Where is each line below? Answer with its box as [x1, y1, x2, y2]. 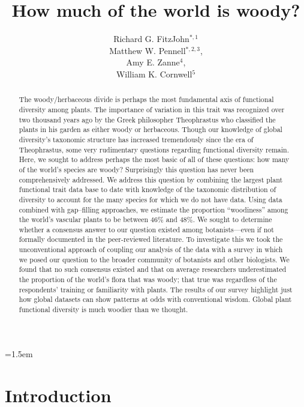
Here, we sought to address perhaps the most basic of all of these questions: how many [19, 154, 290, 164]
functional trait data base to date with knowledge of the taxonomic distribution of [19, 184, 276, 194]
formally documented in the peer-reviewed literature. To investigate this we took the [19, 234, 283, 244]
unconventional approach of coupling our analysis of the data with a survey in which [19, 244, 283, 255]
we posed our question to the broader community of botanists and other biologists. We [19, 254, 290, 264]
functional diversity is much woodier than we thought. [19, 304, 188, 315]
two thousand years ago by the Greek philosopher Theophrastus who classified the [19, 114, 276, 124]
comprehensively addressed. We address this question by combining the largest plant [19, 174, 283, 184]
